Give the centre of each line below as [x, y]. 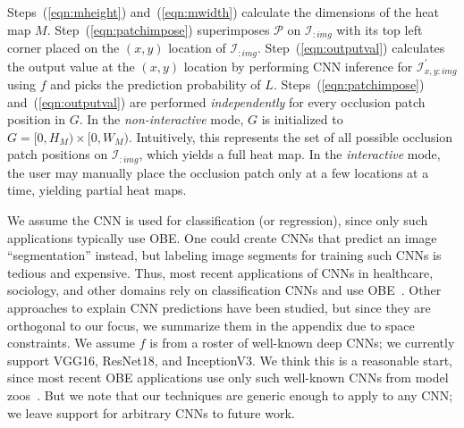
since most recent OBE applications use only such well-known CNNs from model [228, 378]
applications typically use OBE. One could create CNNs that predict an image [222, 237]
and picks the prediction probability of [156, 84]
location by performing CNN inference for [298, 66]
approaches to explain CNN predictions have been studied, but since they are [219, 307]
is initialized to [302, 119]
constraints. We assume [72, 343]
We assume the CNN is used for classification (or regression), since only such [218, 219]
